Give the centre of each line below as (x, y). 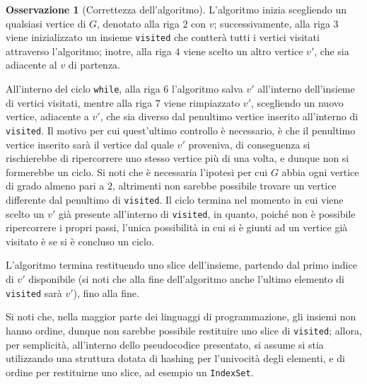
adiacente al (31, 65)
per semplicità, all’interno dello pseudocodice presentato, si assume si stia (165, 344)
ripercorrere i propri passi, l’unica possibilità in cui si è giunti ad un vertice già (177, 227)
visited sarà (34, 292)
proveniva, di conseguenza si (249, 144)
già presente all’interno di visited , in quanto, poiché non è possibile (207, 213)
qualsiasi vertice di (46, 23)
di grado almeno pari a (55, 186)
